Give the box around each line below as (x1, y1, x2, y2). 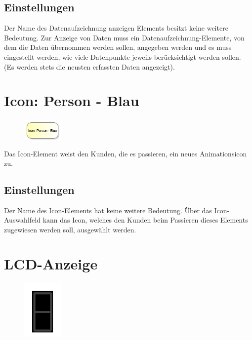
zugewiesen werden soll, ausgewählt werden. (4, 225, 136, 235)
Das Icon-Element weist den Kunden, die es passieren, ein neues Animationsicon (4, 148, 247, 158)
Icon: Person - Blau (4, 90, 139, 111)
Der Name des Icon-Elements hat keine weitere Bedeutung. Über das (4, 205, 212, 215)
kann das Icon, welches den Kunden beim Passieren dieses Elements (42, 215, 248, 225)
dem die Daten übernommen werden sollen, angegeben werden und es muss (4, 42, 232, 52)
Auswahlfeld (4, 215, 41, 225)
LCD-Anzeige (4, 253, 98, 273)
